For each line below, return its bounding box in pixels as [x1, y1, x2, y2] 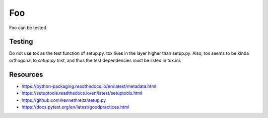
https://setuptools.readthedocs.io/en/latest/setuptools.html [21, 90, 142, 96]
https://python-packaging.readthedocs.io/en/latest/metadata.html [21, 83, 156, 89]
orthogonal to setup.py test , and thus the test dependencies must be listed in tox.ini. [9, 57, 181, 63]
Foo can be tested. [9, 25, 48, 31]
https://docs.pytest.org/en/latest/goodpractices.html [21, 104, 130, 110]
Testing [9, 38, 33, 46]
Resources [9, 70, 43, 79]
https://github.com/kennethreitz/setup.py [21, 97, 106, 103]
